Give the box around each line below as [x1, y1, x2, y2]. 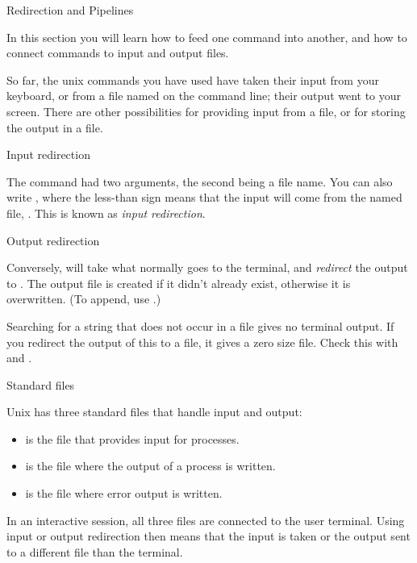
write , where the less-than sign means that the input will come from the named [6, 189, 402, 206]
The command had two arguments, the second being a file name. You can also [6, 173, 393, 190]
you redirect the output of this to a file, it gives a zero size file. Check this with [6, 333, 398, 350]
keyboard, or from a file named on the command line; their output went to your [6, 87, 402, 104]
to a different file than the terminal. [6, 543, 183, 560]
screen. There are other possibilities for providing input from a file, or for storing [6, 102, 406, 119]
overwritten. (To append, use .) [6, 290, 161, 307]
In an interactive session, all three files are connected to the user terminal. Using [6, 511, 405, 528]
